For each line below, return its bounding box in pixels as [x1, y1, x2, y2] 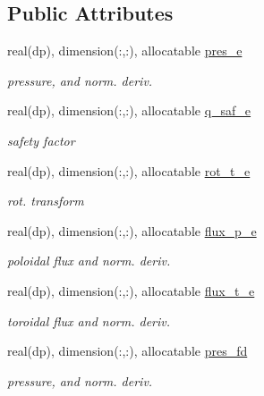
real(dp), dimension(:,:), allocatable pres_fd [7, 341, 248, 360]
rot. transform [7, 191, 84, 210]
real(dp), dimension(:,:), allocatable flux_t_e [7, 281, 255, 299]
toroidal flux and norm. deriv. [7, 311, 171, 330]
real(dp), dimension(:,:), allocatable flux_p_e [7, 221, 257, 240]
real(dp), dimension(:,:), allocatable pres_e [7, 41, 243, 60]
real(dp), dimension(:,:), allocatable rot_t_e [7, 161, 251, 180]
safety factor [7, 131, 75, 149]
